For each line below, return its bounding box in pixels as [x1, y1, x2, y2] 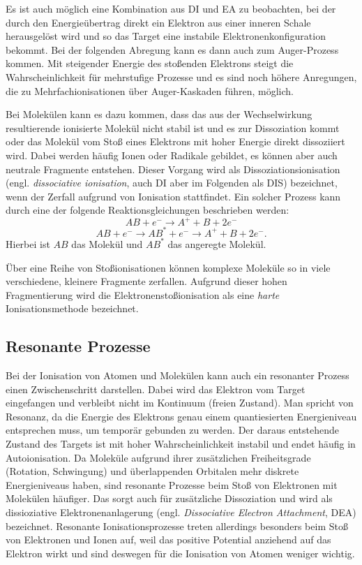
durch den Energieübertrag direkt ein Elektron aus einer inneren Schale [6, 15, 311, 29]
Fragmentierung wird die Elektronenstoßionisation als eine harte [6, 287, 280, 302]
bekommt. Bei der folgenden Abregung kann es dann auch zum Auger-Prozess [6, 42, 339, 57]
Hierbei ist [6, 236, 50, 251]
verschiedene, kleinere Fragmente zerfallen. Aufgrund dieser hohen [6, 274, 287, 288]
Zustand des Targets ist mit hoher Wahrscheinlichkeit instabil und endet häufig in [6, 436, 356, 451]
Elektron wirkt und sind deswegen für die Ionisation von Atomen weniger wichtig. [6, 545, 355, 560]
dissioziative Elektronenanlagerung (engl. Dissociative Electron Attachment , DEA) [6, 505, 356, 520]
